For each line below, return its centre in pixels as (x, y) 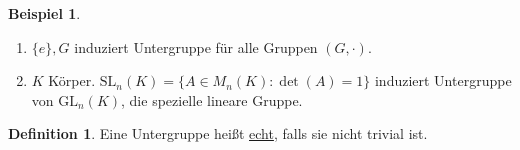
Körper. (72, 80)
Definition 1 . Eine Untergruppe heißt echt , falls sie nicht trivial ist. (218, 133)
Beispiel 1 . (44, 13)
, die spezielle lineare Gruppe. (212, 99)
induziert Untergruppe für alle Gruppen (196, 46)
